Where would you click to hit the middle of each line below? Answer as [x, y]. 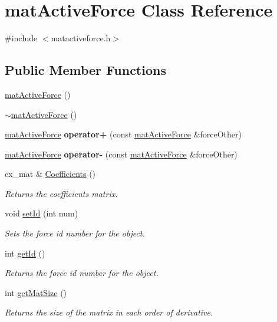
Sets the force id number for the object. [75, 233]
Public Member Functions [85, 70]
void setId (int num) [42, 213]
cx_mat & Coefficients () [50, 174]
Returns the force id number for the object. [82, 273]
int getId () [25, 253]
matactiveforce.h [81, 38]
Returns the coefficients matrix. [61, 193]
